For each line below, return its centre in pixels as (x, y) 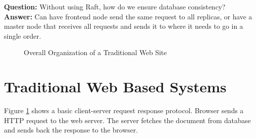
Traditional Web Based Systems (115, 87)
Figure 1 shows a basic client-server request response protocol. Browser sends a (124, 110)
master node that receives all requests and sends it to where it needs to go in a (124, 26)
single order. (23, 35)
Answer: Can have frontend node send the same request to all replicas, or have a (128, 16)
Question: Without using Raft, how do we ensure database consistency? (115, 6)
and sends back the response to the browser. (71, 130)
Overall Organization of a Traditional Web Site (95, 52)
